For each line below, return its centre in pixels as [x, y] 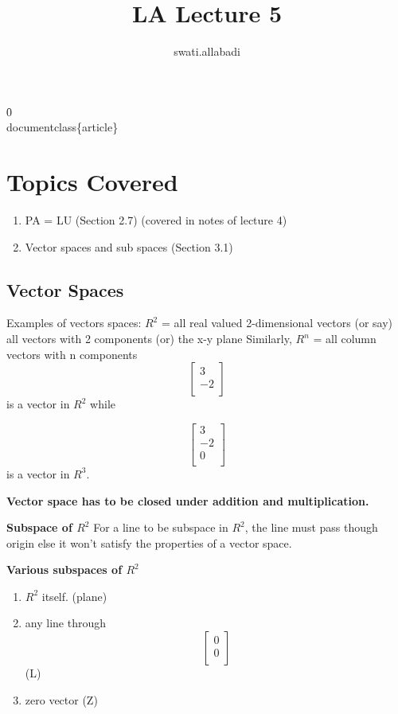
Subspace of [39, 527]
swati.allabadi [207, 51]
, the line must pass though [311, 527]
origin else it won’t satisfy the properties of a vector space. [149, 542]
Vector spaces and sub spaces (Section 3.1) [129, 246]
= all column [345, 339]
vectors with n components [72, 354]
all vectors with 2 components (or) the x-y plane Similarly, [149, 339]
